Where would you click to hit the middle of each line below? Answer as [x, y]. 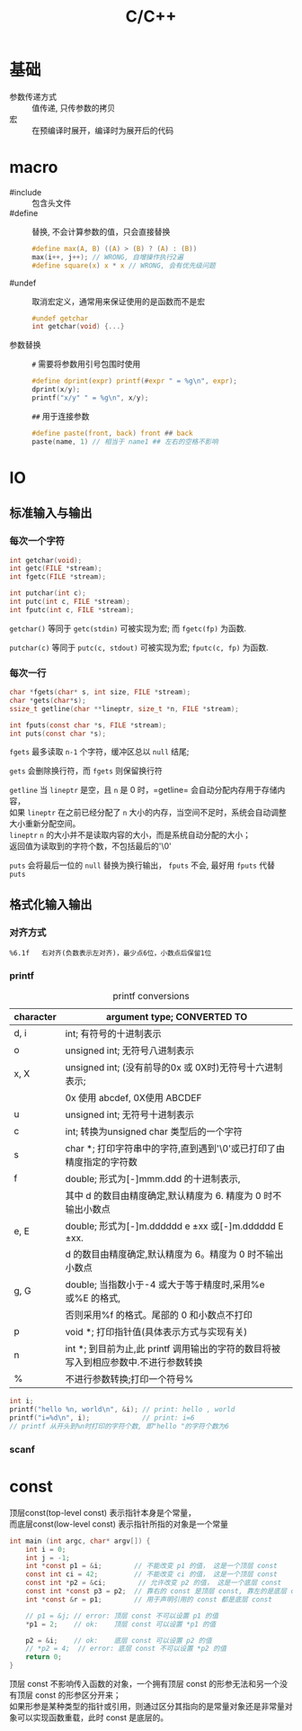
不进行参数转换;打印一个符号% [129, 1379]
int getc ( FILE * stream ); [56, 569]
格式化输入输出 [51, 904]
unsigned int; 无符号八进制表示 [130, 1050]
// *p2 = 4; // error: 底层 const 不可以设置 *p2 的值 [126, 1649]
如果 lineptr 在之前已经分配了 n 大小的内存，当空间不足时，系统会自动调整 [148, 813]
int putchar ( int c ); [48, 593]
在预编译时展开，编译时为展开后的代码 [102, 130]
